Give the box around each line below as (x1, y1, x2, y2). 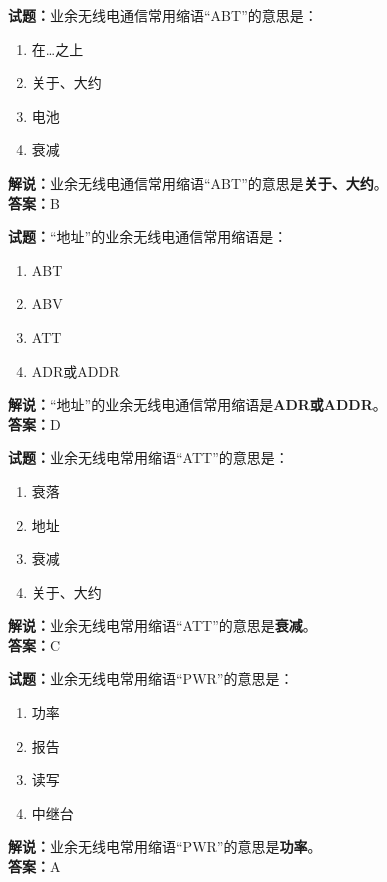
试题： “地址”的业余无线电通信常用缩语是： (8, 226, 288, 247)
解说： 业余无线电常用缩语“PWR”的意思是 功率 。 (8, 836, 322, 857)
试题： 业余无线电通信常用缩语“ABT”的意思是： (8, 5, 318, 25)
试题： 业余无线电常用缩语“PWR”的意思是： (8, 668, 294, 689)
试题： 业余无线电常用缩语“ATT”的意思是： (8, 447, 289, 468)
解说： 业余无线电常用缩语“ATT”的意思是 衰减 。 (8, 615, 317, 636)
